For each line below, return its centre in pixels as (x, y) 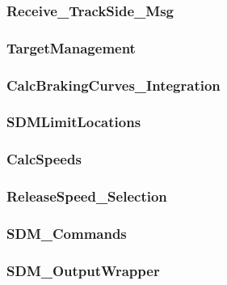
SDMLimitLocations (74, 122)
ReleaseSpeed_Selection (87, 196)
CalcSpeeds (44, 159)
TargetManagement (71, 47)
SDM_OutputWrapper (83, 270)
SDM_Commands (67, 233)
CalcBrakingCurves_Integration (113, 85)
